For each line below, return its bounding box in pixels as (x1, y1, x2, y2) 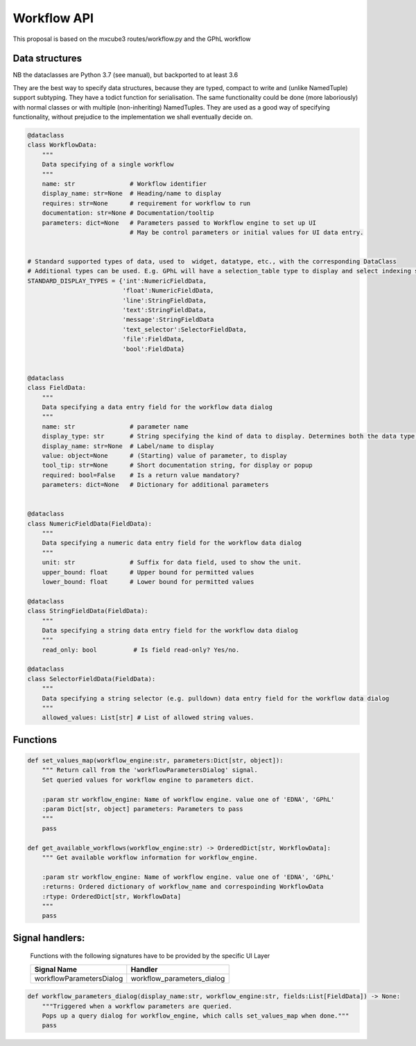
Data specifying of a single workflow (42, 160, 174, 169)
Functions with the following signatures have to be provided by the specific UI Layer (30, 952, 270, 960)
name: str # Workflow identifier (42, 180, 207, 187)
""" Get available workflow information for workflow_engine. (42, 853, 258, 861)
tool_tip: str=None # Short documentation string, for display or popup (42, 461, 313, 470)
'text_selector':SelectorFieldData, (122, 325, 248, 333)
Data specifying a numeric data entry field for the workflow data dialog (42, 539, 302, 547)
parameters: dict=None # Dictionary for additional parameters (42, 481, 269, 489)
